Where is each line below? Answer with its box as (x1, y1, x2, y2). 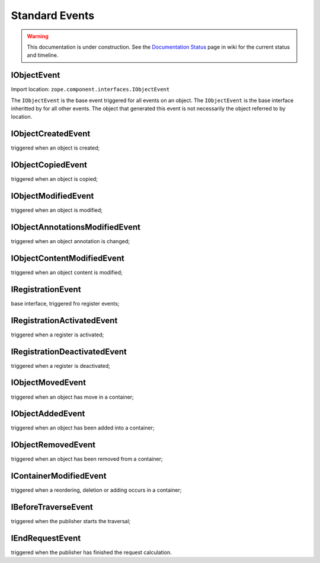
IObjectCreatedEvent (11, 129, 91, 139)
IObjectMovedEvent (11, 377, 86, 388)
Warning (27, 33, 49, 40)
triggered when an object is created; (11, 144, 100, 151)
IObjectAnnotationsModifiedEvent (11, 222, 140, 232)
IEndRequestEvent (11, 533, 81, 543)
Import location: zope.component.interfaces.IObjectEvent (11, 86, 170, 93)
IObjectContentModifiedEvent (11, 253, 124, 263)
